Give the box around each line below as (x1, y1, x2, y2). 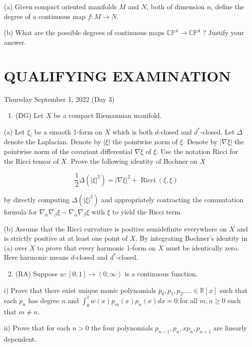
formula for (4, 206, 37, 216)
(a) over (4, 242, 27, 252)
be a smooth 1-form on (34, 126, 103, 136)
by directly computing (4, 194, 70, 204)
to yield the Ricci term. (112, 206, 182, 216)
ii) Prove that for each (4, 323, 70, 333)
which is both (112, 126, 153, 136)
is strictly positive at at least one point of (4, 233, 128, 243)
